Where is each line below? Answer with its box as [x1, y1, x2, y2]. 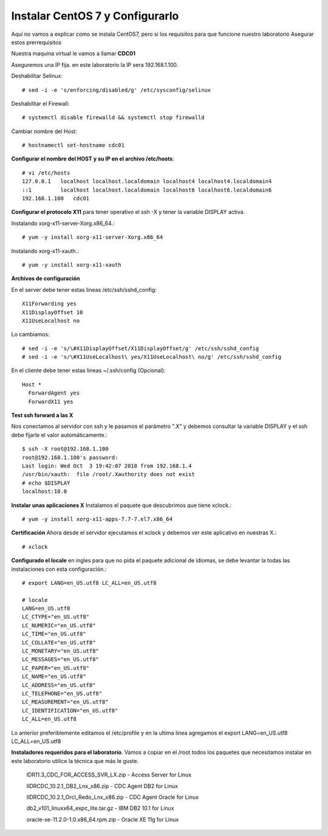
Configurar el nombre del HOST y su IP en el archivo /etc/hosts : [11, 155, 174, 162]
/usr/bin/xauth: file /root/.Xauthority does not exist [22, 471, 196, 478]
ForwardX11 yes [28, 398, 73, 405]
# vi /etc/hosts [22, 169, 70, 176]
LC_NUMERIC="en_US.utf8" [22, 622, 96, 629]
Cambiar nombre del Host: [11, 128, 77, 135]
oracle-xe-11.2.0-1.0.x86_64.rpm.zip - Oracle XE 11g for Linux [26, 815, 179, 823]
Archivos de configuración [11, 275, 80, 282]
